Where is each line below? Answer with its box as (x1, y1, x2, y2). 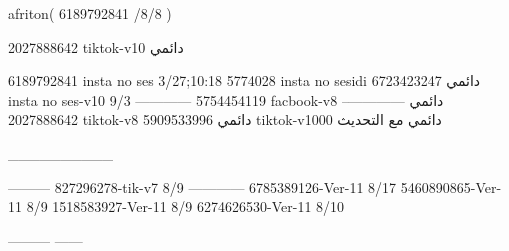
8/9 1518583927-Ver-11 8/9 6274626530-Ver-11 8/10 (26, 196, 345, 217)
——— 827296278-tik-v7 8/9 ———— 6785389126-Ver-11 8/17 (8, 176, 397, 197)
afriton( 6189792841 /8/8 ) (8, 3, 172, 23)
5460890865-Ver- (400, 176, 502, 197)
